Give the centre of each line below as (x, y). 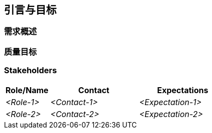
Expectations (183, 90)
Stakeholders (30, 70)
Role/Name (27, 90)
